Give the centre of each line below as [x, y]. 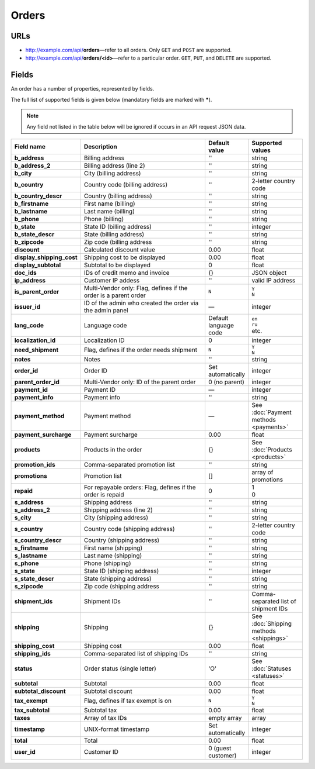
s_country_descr [38, 540]
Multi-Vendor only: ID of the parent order [140, 382]
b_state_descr [34, 234]
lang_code [29, 325]
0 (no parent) [226, 382]
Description [100, 146]
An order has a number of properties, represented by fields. [83, 89]
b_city [23, 173]
